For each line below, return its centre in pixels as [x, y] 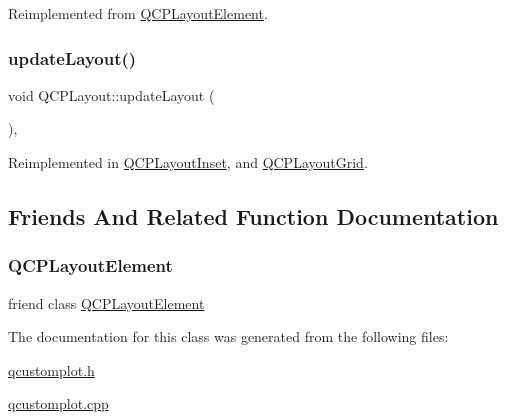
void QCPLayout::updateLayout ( [111, 94]
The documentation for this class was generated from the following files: [228, 336]
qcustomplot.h [51, 369]
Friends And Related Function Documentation [253, 215]
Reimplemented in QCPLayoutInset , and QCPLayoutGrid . [188, 162]
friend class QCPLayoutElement [106, 302]
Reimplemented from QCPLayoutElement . [138, 13]
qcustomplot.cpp [58, 403]
